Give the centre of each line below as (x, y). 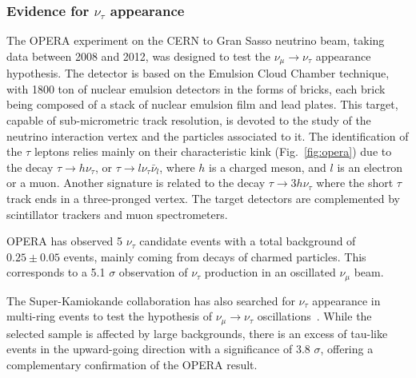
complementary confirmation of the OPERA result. (132, 365)
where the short (355, 183)
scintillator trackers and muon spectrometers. (117, 214)
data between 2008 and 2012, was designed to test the (138, 56)
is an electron (370, 167)
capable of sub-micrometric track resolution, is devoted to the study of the (189, 120)
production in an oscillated (270, 272)
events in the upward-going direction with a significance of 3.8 (158, 349)
